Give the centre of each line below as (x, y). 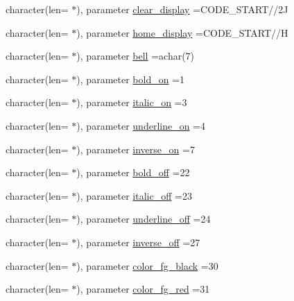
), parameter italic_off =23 (134, 195)
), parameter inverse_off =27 (138, 242)
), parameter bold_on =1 (131, 79)
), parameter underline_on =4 (141, 125)
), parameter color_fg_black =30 (147, 265)
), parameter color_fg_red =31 (143, 289)
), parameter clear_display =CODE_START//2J (182, 9)
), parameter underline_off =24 (144, 219)
